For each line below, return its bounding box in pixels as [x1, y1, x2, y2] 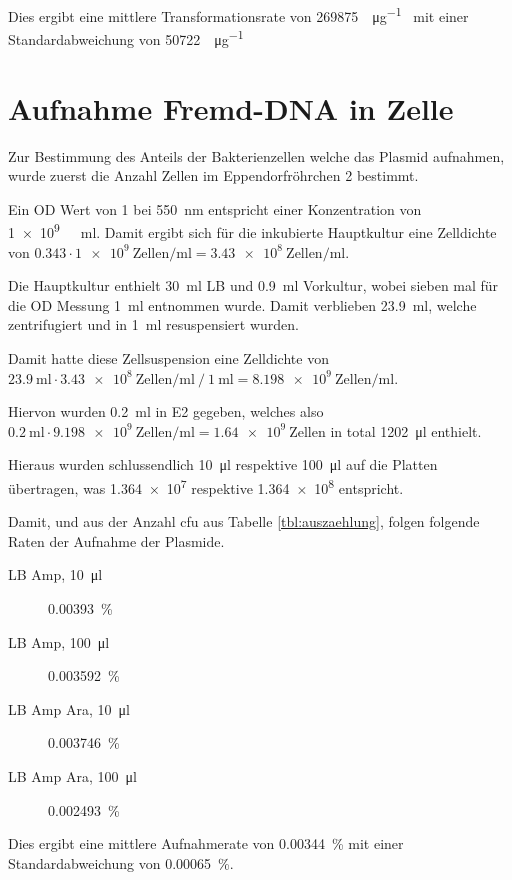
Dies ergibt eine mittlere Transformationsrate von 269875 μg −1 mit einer [8, 3, 469, 26]
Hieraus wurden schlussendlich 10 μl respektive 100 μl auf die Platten [8, 454, 438, 475]
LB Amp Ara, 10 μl [8, 698, 130, 719]
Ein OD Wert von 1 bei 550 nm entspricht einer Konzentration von [8, 198, 422, 219]
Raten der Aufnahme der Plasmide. [8, 530, 225, 551]
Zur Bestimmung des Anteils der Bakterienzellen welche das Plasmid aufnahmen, [8, 145, 505, 166]
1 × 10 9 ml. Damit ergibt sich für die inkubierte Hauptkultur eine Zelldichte [8, 219, 497, 243]
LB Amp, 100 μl [8, 631, 110, 652]
